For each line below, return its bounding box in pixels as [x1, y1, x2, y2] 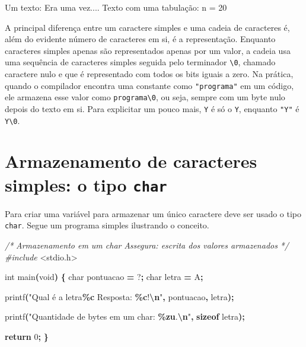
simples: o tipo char [5, 172, 167, 196]
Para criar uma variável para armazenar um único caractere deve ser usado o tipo [5, 207, 302, 219]
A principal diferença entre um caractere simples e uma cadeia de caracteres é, [5, 21, 290, 33]
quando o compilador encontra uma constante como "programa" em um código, [5, 79, 294, 91]
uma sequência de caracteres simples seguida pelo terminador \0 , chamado [5, 56, 276, 68]
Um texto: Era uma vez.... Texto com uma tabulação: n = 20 [5, 1, 227, 13]
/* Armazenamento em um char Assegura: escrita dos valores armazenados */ [5, 238, 289, 251]
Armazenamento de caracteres [5, 149, 257, 173]
